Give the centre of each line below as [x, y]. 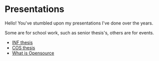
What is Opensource [33, 53]
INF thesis [22, 42]
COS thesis [23, 47]
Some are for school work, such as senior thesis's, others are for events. [79, 32]
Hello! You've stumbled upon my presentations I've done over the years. [79, 23]
